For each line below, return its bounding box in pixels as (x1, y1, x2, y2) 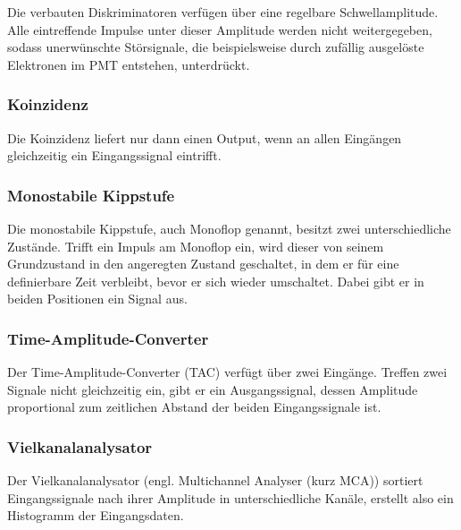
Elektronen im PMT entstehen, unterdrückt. (7, 55, 250, 73)
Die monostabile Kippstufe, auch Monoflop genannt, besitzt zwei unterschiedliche (7, 219, 451, 237)
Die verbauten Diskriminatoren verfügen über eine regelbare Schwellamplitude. (7, 3, 439, 21)
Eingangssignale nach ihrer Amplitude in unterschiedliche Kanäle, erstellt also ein (7, 488, 454, 507)
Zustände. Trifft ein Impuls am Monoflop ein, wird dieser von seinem (7, 236, 384, 255)
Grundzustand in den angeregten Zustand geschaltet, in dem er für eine (7, 254, 399, 273)
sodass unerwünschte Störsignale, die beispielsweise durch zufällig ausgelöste (7, 38, 424, 56)
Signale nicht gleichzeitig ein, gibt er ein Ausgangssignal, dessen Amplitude (7, 380, 418, 398)
